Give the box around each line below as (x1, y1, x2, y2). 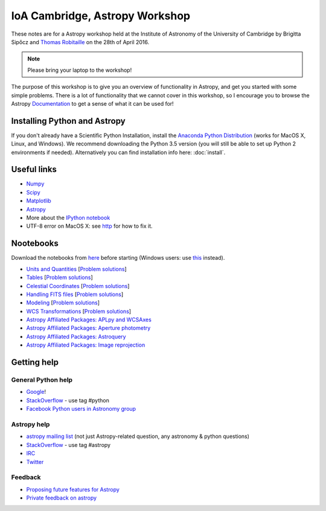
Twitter (26, 458, 44, 465)
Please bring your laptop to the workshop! (27, 66, 132, 74)
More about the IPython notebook (26, 214, 110, 222)
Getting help (11, 357, 59, 368)
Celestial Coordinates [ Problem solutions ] (26, 282, 130, 289)
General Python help (11, 376, 72, 384)
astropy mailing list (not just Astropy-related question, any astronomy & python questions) (26, 432, 250, 440)
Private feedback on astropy (26, 494, 97, 501)
